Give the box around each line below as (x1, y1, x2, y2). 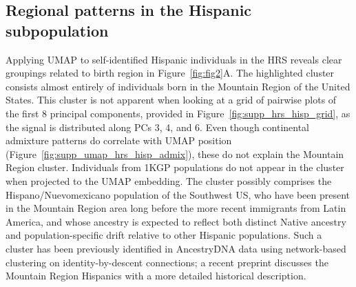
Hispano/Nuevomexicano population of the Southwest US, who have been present (6, 187, 350, 201)
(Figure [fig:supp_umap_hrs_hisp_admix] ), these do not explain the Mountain (6, 146, 344, 161)
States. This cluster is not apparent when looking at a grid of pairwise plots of (6, 92, 337, 107)
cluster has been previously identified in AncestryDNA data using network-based (6, 241, 346, 255)
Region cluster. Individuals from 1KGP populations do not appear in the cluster (6, 160, 344, 175)
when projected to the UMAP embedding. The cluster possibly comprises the (6, 173, 332, 188)
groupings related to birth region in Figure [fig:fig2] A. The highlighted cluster (6, 66, 335, 80)
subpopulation (6, 19, 109, 41)
